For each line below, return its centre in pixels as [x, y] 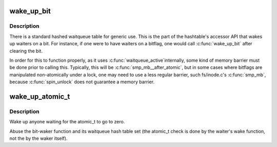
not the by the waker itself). [38, 138]
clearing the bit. [26, 51]
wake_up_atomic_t [40, 96]
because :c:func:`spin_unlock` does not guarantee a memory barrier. [82, 82]
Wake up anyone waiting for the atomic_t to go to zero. [67, 122]
